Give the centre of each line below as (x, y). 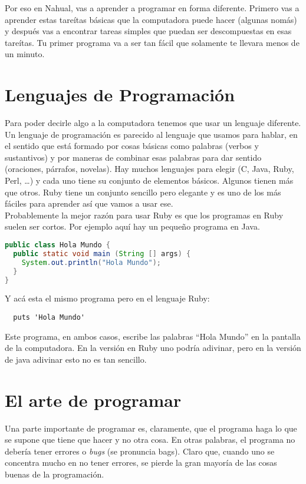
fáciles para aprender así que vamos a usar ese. (89, 203)
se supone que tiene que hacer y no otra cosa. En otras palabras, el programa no (150, 440)
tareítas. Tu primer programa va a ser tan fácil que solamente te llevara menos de (152, 42)
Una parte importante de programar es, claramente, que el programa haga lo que (151, 428)
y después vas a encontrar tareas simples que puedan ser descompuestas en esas (148, 31)
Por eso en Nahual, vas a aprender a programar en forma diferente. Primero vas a (152, 8)
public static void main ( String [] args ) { (102, 253)
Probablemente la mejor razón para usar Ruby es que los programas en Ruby (144, 215)
